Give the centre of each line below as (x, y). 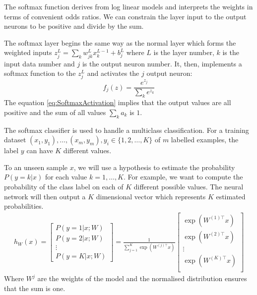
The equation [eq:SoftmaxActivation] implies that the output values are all (118, 102)
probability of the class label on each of (64, 187)
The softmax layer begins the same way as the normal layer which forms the (120, 42)
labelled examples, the (205, 140)
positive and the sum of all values (55, 112)
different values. (87, 150)
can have (40, 150)
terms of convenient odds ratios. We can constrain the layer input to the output (125, 16)
